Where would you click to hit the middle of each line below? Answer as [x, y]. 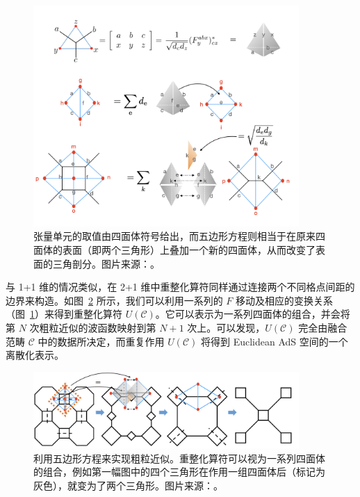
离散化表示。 [35, 355]
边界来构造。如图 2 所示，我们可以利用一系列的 [114, 300]
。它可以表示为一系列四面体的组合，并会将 [253, 314]
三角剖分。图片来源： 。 [106, 263]
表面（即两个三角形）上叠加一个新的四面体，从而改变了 [189, 249]
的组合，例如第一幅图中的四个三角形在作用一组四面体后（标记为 [179, 472]
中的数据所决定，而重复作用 [101, 341]
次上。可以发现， [226, 327]
